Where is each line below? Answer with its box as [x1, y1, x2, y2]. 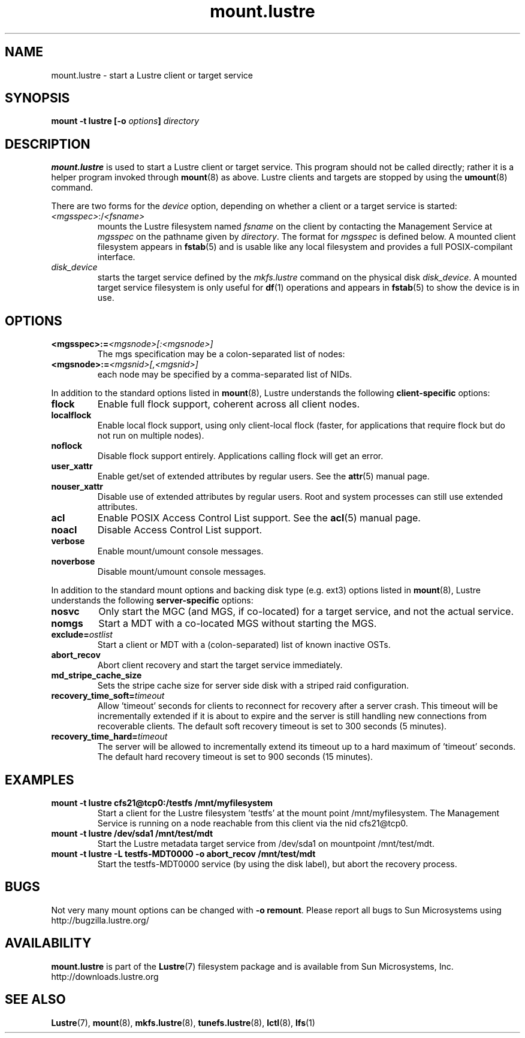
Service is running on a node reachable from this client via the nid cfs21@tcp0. [97, 817, 408, 828]
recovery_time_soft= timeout [51, 690, 165, 701]
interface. [97, 252, 135, 262]
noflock [51, 440, 83, 451]
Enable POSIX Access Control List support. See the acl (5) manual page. [97, 512, 421, 524]
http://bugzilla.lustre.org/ [51, 915, 149, 925]
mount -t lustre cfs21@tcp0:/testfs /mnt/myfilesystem [51, 797, 273, 808]
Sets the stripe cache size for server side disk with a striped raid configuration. [97, 680, 409, 691]
